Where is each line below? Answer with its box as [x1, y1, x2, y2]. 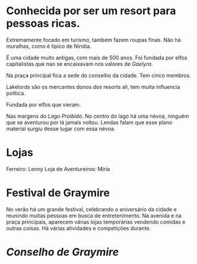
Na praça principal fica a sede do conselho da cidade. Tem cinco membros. [6, 72, 191, 79]
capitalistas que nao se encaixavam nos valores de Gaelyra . [6, 60, 153, 67]
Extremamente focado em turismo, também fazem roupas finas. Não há [6, 36, 181, 43]
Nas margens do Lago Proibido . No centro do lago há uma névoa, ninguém [6, 112, 189, 120]
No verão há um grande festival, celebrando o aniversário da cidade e [6, 205, 177, 213]
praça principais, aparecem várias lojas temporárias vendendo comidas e [6, 218, 186, 226]
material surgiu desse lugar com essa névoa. [6, 125, 116, 132]
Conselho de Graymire [6, 246, 119, 259]
